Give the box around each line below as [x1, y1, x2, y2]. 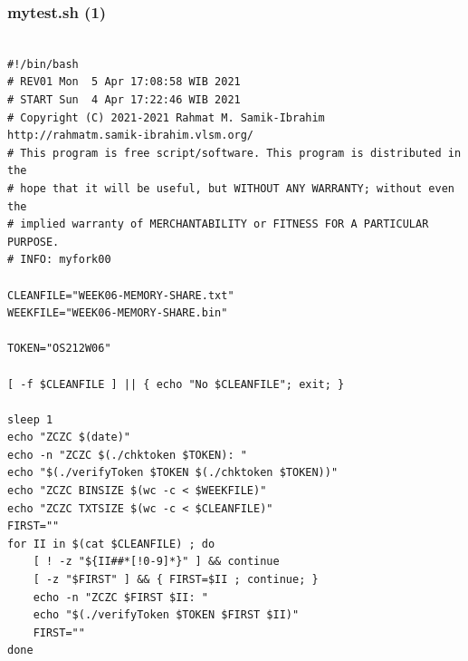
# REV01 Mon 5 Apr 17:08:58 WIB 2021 [7, 75, 241, 89]
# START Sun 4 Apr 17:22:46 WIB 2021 [7, 93, 241, 106]
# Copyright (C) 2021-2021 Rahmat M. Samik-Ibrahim [7, 111, 325, 124]
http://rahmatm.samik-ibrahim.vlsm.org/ [7, 129, 254, 142]
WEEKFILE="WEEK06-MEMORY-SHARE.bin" [7, 306, 228, 320]
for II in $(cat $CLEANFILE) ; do [7, 537, 215, 550]
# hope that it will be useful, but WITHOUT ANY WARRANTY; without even [7, 181, 454, 195]
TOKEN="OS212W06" [7, 342, 111, 355]
